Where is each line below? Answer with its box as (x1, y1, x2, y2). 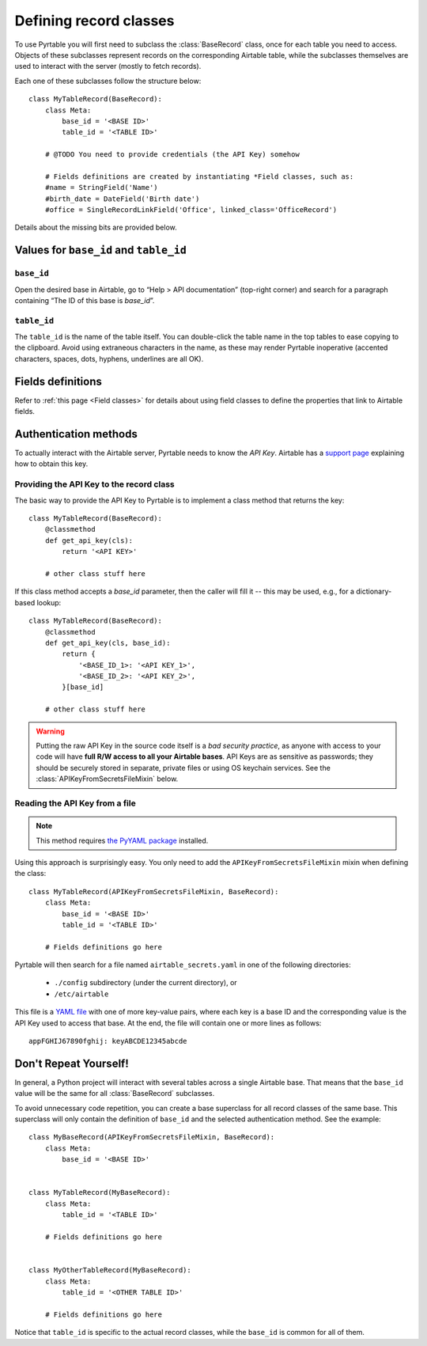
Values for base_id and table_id (14, 244, 187, 257)
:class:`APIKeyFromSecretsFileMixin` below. (36, 774, 179, 783)
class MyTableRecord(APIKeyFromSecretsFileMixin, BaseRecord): (28, 887, 279, 896)
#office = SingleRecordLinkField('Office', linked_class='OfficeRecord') (44, 206, 338, 214)
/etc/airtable (54, 989, 109, 999)
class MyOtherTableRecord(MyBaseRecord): (28, 1266, 191, 1275)
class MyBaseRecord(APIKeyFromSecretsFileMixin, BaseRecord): (28, 1132, 275, 1142)
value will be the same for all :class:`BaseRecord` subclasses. (14, 1089, 215, 1098)
